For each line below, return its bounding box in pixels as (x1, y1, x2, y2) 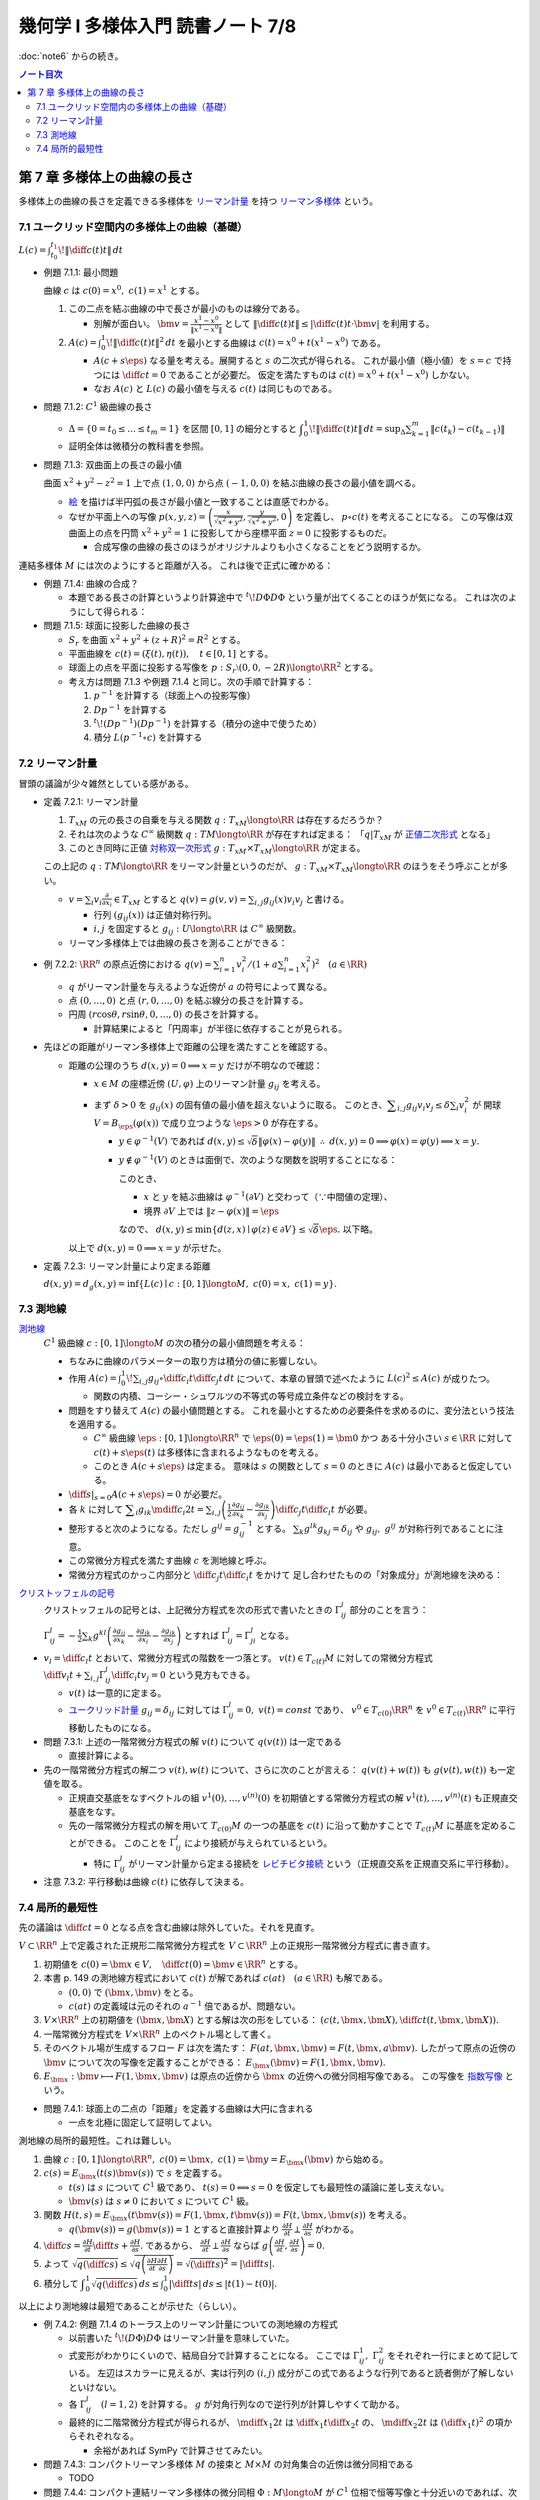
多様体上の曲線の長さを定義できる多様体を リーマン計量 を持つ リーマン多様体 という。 (18, 195, 379, 207)
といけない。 (68, 2381, 122, 2393)
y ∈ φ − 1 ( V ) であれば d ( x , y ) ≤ (118, 1134, 245, 1147)
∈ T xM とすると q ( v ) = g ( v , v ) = (113, 893, 247, 907)
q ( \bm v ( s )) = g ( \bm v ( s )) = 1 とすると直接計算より (68, 2223, 280, 2235)
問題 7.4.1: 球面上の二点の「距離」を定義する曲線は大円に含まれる (43, 2102, 314, 2114)
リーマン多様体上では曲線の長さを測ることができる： (68, 936, 288, 949)
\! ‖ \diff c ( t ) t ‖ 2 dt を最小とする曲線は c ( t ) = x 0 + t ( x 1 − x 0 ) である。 (106, 335, 387, 349)
